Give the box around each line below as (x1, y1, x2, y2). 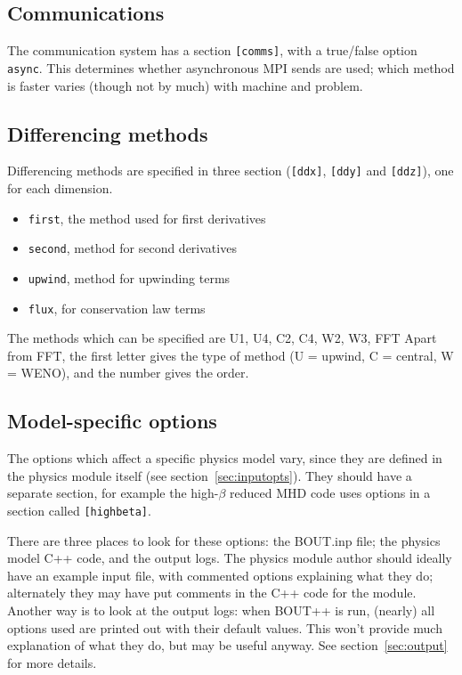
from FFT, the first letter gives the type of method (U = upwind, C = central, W (7, 346, 454, 364)
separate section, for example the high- (7, 484, 219, 502)
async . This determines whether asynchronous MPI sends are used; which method (7, 58, 455, 77)
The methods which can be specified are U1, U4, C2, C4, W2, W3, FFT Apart (7, 329, 437, 347)
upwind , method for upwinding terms (28, 268, 231, 287)
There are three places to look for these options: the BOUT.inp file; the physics (7, 531, 441, 549)
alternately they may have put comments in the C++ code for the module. (7, 583, 417, 602)
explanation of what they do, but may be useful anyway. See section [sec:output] (7, 636, 448, 655)
